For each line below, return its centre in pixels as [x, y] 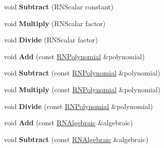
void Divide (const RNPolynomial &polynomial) [79, 106]
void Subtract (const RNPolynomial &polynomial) [82, 73]
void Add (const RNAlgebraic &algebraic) [68, 123]
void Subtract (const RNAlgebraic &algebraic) [76, 139]
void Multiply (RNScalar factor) [55, 23]
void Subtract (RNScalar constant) [59, 6]
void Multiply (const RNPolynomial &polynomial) [82, 89]
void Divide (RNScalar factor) [51, 40]
